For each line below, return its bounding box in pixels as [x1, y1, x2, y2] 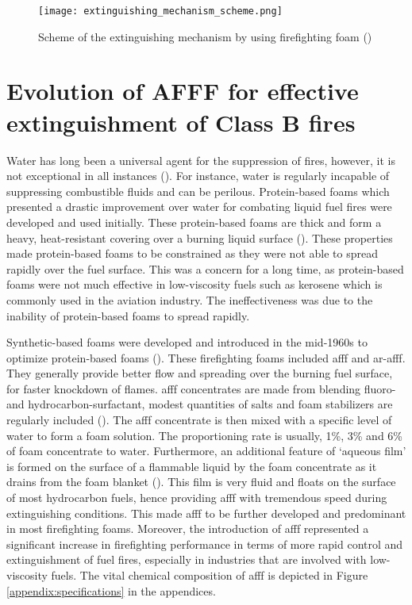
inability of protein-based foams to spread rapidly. [6, 307, 250, 324]
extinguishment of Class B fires [6, 105, 356, 138]
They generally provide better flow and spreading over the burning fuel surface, [6, 365, 393, 381]
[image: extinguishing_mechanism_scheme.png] [38, 6, 283, 17]
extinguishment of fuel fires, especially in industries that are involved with [6, 551, 367, 568]
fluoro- [364, 380, 396, 396]
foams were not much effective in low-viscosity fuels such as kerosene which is [6, 276, 383, 293]
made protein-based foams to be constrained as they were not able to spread [6, 245, 378, 262]
